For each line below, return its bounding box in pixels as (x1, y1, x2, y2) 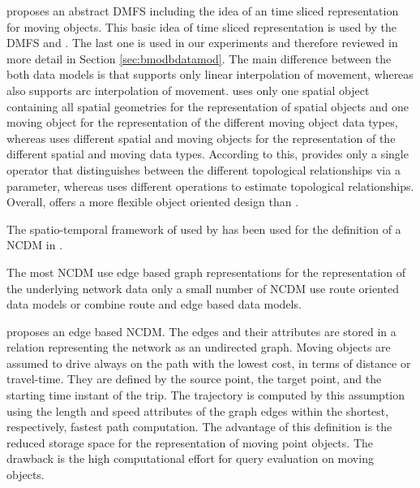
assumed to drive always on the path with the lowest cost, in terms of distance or (6, 354, 411, 371)
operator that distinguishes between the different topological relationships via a (6, 161, 401, 178)
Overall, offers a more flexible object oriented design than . (6, 193, 299, 210)
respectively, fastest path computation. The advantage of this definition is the (6, 418, 392, 435)
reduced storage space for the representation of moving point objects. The (6, 434, 373, 451)
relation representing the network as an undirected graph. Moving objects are (6, 339, 391, 356)
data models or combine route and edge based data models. (6, 296, 302, 313)
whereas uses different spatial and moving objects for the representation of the (6, 129, 396, 146)
